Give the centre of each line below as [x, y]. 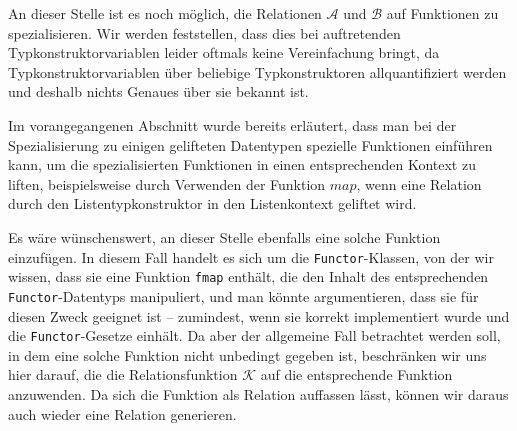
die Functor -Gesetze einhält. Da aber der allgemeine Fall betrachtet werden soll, [254, 335]
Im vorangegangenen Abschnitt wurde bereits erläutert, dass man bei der [232, 124]
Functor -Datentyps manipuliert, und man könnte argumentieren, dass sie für [243, 295]
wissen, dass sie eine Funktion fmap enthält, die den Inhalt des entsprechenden [248, 276]
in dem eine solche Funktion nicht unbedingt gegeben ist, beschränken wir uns [247, 354]
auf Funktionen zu [442, 13]
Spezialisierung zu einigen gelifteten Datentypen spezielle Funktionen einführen [250, 144]
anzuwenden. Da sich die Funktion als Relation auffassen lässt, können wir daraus [258, 393]
